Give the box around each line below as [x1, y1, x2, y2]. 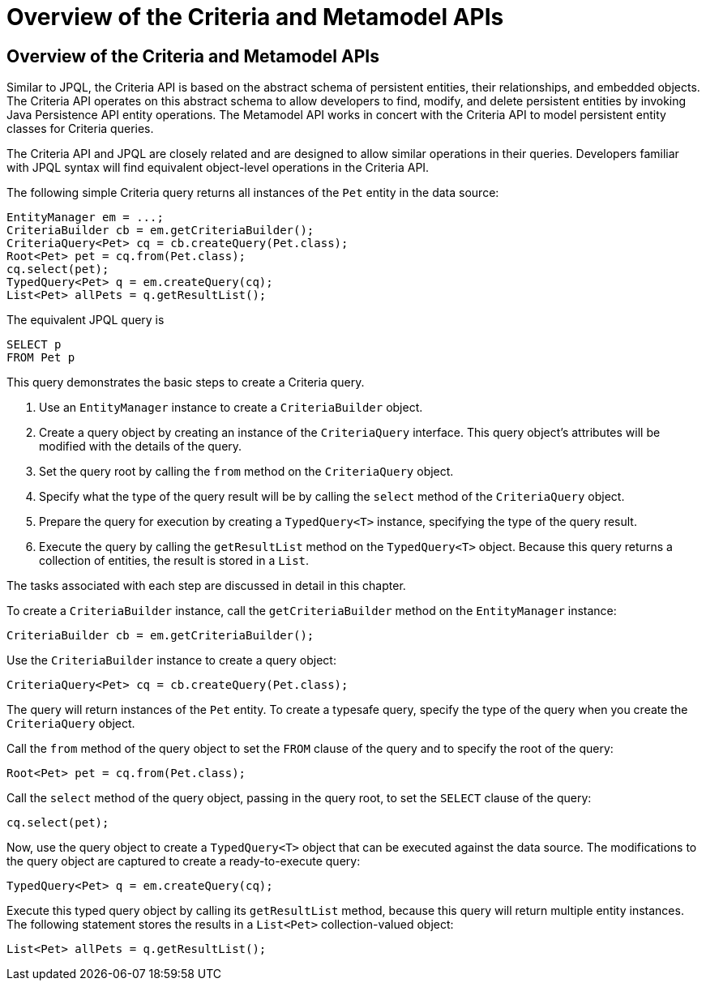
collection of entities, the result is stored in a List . [39, 553, 310, 568]
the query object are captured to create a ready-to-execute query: [6, 854, 361, 869]
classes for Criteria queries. [6, 122, 154, 136]
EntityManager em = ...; [6, 211, 164, 224]
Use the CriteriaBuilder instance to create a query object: [6, 653, 336, 668]
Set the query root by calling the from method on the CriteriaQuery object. [39, 464, 454, 479]
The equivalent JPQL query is [6, 313, 165, 327]
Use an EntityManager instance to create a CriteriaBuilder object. [39, 400, 423, 415]
